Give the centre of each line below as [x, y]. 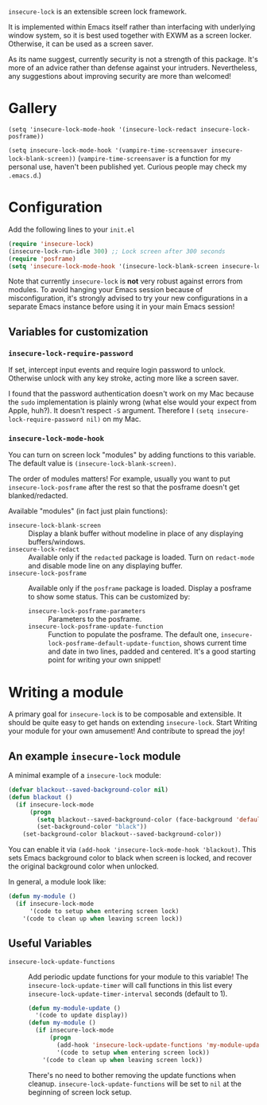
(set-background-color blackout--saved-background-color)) [122, 834]
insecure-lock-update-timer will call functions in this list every [130, 985]
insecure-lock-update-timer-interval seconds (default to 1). [128, 994]
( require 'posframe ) [43, 259]
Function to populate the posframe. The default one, [133, 634]
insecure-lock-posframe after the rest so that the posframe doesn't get [124, 487]
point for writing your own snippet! [104, 660]
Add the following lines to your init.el [72, 229]
